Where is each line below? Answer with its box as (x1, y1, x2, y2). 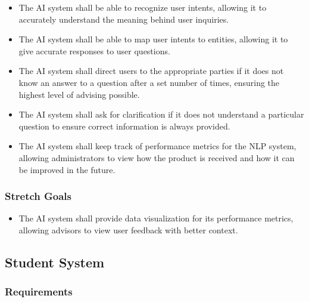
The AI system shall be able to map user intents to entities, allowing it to (18, 33, 288, 45)
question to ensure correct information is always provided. (18, 119, 230, 132)
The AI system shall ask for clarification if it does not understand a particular (18, 108, 304, 121)
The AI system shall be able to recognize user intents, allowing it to (18, 1, 267, 13)
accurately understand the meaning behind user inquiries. (18, 13, 229, 25)
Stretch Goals (5, 189, 71, 204)
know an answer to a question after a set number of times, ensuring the (18, 76, 280, 88)
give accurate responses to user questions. (18, 44, 170, 57)
